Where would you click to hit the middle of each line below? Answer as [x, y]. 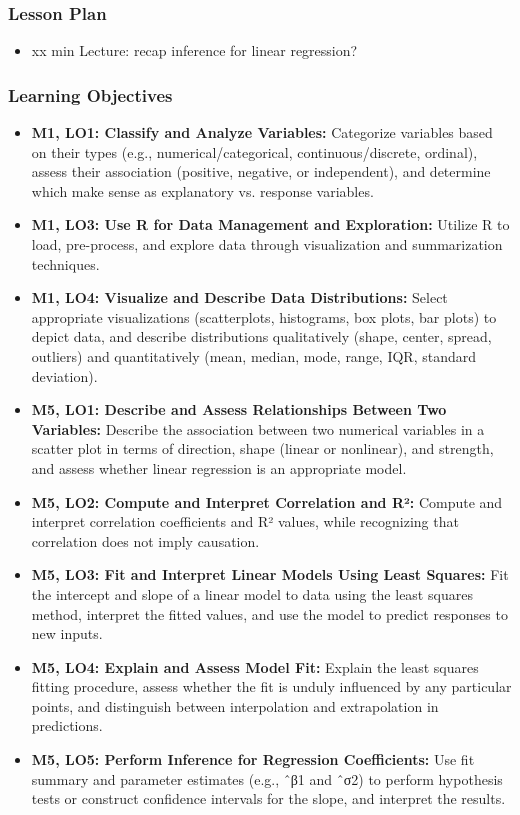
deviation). [64, 375]
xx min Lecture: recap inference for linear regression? [194, 50]
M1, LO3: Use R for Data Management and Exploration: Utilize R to [270, 224]
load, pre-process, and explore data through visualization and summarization [267, 244]
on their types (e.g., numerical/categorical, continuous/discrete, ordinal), [254, 151]
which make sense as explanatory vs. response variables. [202, 190]
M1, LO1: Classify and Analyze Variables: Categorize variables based [262, 132]
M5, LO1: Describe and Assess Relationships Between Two [239, 409]
